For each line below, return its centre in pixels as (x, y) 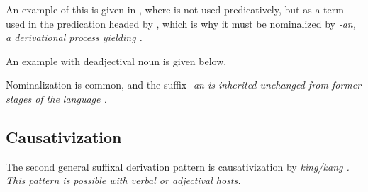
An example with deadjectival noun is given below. (116, 61)
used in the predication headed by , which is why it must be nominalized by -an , (181, 23)
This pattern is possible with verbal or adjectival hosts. (123, 180)
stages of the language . (56, 98)
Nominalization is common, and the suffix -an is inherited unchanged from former (184, 85)
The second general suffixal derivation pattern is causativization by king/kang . (178, 166)
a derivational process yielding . (74, 37)
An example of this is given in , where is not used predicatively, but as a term (175, 9)
